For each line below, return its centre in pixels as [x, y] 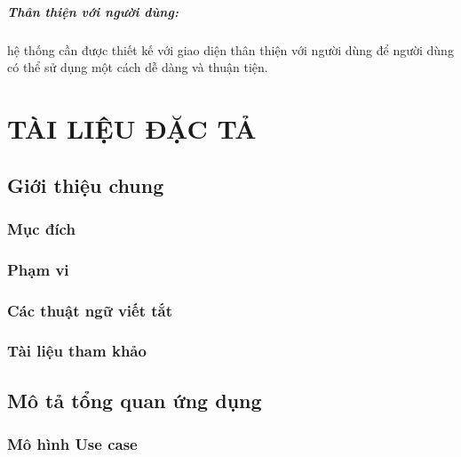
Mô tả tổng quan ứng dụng [135, 400]
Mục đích [41, 228]
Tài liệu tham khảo [77, 351]
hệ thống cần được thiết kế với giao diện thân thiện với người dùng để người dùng [230, 49]
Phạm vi [38, 269]
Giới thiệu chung [86, 184]
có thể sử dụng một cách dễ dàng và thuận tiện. [138, 67]
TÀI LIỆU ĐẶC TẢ [132, 128]
